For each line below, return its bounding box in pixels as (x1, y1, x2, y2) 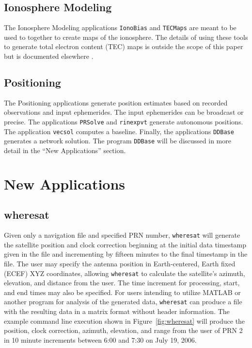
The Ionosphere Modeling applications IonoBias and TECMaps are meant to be (4, 22, 236, 33)
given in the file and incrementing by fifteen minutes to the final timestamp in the (4, 249, 248, 259)
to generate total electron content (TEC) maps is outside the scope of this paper (4, 41, 243, 52)
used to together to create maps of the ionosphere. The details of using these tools (4, 32, 248, 42)
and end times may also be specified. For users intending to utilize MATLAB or (4, 287, 241, 297)
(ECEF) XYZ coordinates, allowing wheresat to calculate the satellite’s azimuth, (4, 268, 245, 278)
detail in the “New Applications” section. (4, 145, 126, 155)
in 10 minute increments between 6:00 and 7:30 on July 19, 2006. (4, 334, 197, 345)
